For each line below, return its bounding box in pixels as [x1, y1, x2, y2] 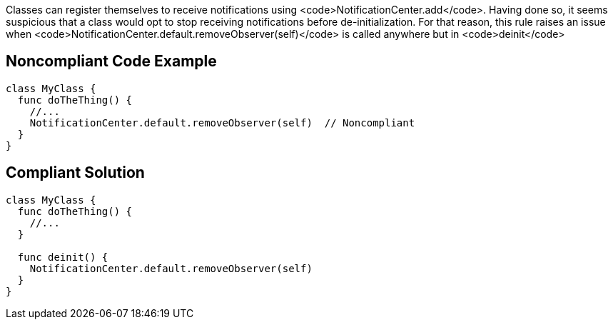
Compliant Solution [6, 164, 145, 182]
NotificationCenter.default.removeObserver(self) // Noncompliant [29, 116, 415, 129]
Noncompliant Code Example [6, 52, 217, 71]
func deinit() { [17, 251, 108, 263]
